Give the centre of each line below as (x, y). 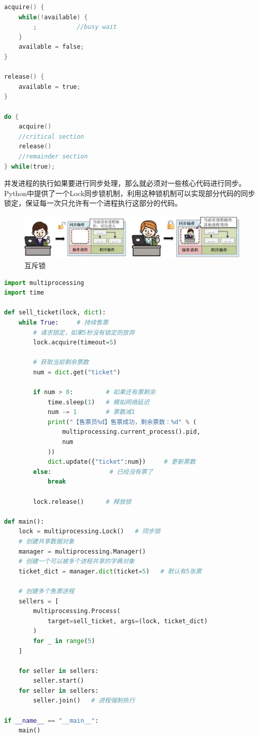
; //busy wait (75, 27)
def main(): (24, 521)
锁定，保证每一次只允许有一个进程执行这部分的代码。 (93, 203)
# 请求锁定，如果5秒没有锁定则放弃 (84, 332)
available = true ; (50, 87)
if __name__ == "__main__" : (52, 720)
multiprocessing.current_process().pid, (131, 432)
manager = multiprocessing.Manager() (82, 551)
